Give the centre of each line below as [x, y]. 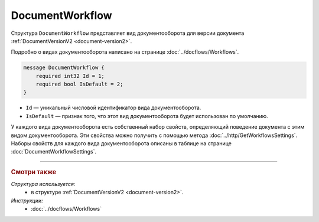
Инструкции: [27, 200]
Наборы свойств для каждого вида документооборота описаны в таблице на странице [121, 143]
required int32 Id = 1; [70, 76]
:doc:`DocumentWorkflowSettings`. [54, 152]
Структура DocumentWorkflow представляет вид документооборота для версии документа [128, 33]
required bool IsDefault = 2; [79, 84]
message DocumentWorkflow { [64, 68]
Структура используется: [43, 184]
